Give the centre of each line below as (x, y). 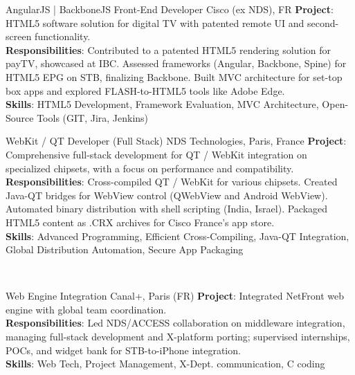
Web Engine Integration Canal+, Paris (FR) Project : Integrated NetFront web (175, 296)
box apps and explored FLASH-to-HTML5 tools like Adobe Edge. (145, 90)
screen (19, 36)
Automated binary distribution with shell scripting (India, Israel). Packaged (167, 209)
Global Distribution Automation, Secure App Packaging (125, 249)
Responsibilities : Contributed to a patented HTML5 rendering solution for (169, 49)
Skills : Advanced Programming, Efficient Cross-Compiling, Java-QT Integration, (177, 236)
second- (323, 22)
